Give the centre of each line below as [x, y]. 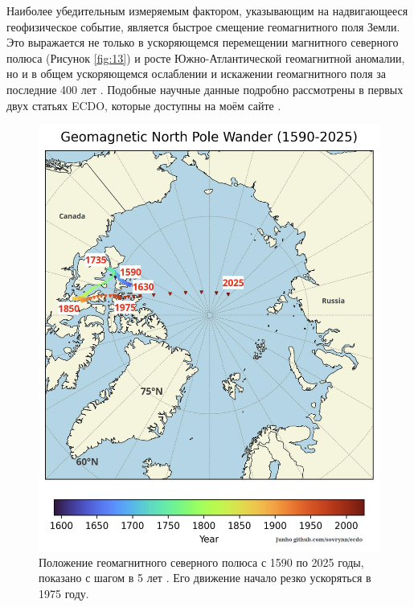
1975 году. [64, 594]
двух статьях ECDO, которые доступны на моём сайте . [144, 105]
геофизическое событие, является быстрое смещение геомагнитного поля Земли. [203, 26]
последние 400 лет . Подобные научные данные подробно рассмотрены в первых [205, 89]
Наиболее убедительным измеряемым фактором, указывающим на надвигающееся [207, 10]
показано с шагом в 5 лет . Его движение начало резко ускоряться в [205, 578]
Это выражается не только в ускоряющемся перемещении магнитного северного [203, 42]
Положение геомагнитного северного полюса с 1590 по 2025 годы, [201, 562]
